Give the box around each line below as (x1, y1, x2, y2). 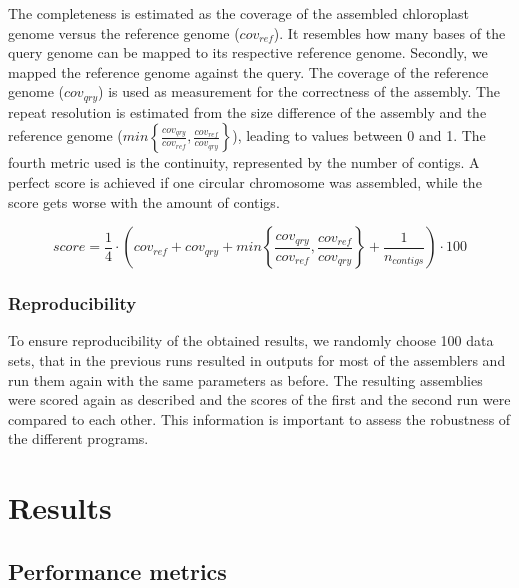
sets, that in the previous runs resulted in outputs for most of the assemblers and (8, 350, 506, 371)
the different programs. (8, 428, 149, 449)
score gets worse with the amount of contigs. (8, 191, 280, 212)
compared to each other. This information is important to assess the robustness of (8, 408, 511, 429)
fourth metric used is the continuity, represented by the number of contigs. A (8, 152, 480, 173)
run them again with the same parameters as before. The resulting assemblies (8, 369, 483, 390)
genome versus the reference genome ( (8, 22, 240, 43)
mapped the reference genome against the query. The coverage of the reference (8, 61, 489, 82)
